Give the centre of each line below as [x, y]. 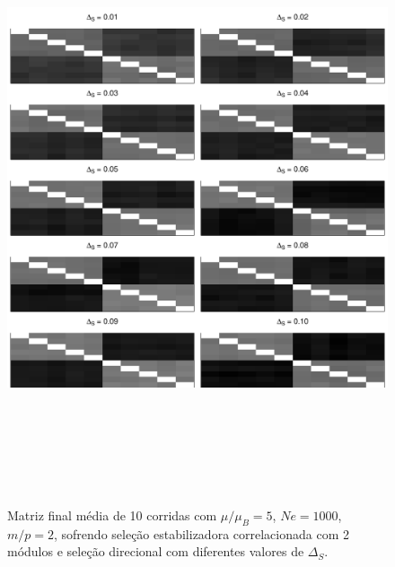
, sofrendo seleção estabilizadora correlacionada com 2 [202, 533]
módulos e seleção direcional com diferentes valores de [156, 551]
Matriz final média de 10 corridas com [112, 515]
